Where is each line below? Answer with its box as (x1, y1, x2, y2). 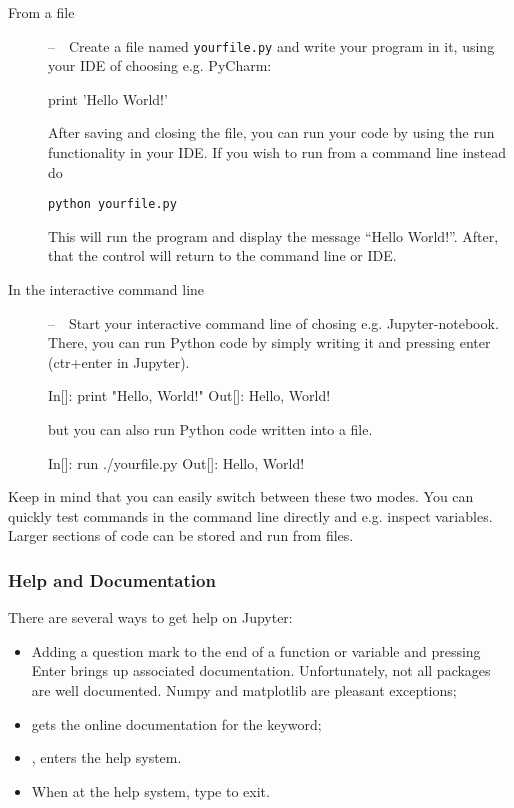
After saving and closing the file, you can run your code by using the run (48, 122, 495, 143)
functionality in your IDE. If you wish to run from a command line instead (48, 142, 507, 163)
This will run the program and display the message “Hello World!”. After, (48, 225, 499, 246)
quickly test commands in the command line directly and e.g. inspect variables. (8, 505, 493, 526)
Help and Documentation (8, 567, 216, 592)
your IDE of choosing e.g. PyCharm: (48, 55, 272, 76)
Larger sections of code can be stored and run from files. (8, 525, 354, 546)
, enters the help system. (31, 747, 182, 768)
